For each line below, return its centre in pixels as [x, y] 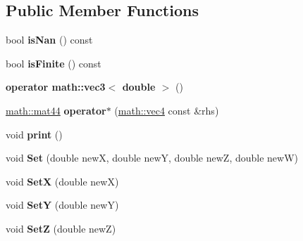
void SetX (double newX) [62, 181]
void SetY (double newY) [62, 205]
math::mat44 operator [56, 110]
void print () [34, 134]
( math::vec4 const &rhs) [167, 110]
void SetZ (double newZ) [61, 228]
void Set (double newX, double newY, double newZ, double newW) [152, 158]
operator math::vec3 [56, 87]
